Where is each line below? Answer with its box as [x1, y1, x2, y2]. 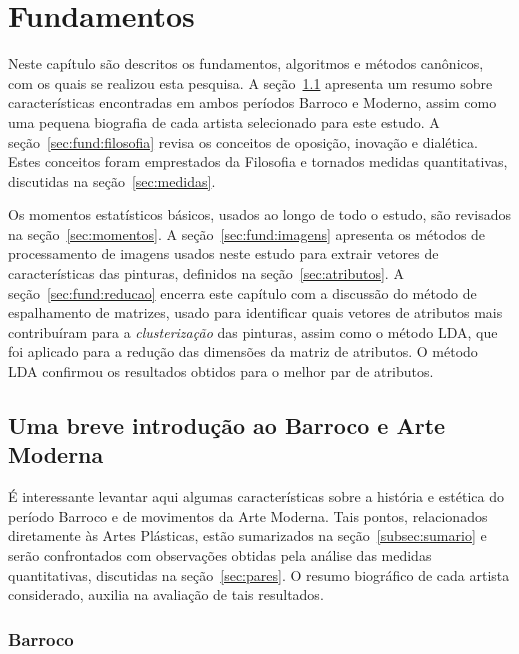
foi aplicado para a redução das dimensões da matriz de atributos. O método [8, 341, 478, 362]
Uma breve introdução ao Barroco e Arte [8, 410, 446, 441]
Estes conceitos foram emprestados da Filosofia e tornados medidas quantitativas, [8, 151, 508, 172]
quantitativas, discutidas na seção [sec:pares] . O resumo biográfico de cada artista [8, 564, 510, 585]
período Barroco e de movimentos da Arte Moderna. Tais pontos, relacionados [8, 505, 488, 526]
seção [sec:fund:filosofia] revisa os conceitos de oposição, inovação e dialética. [8, 131, 478, 152]
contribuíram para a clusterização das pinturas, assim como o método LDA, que [8, 321, 498, 342]
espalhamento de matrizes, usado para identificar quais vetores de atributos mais [8, 302, 503, 323]
